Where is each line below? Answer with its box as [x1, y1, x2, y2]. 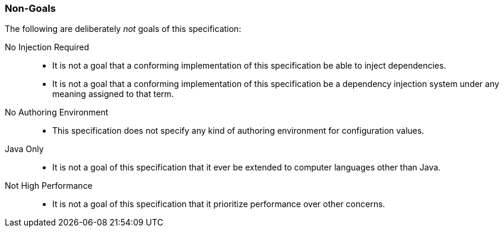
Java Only [5, 144, 44, 154]
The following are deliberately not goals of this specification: [5, 24, 242, 34]
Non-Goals [5, 2, 56, 14]
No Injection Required [5, 42, 90, 53]
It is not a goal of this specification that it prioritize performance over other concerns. [52, 199, 385, 210]
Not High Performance [5, 181, 93, 191]
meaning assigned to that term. [52, 89, 174, 99]
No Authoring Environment [5, 107, 109, 118]
